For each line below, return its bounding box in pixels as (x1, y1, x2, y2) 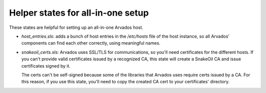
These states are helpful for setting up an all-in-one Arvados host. (9, 24, 143, 30)
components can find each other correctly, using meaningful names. (21, 40, 161, 46)
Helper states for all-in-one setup (9, 7, 149, 18)
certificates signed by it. (21, 63, 71, 69)
